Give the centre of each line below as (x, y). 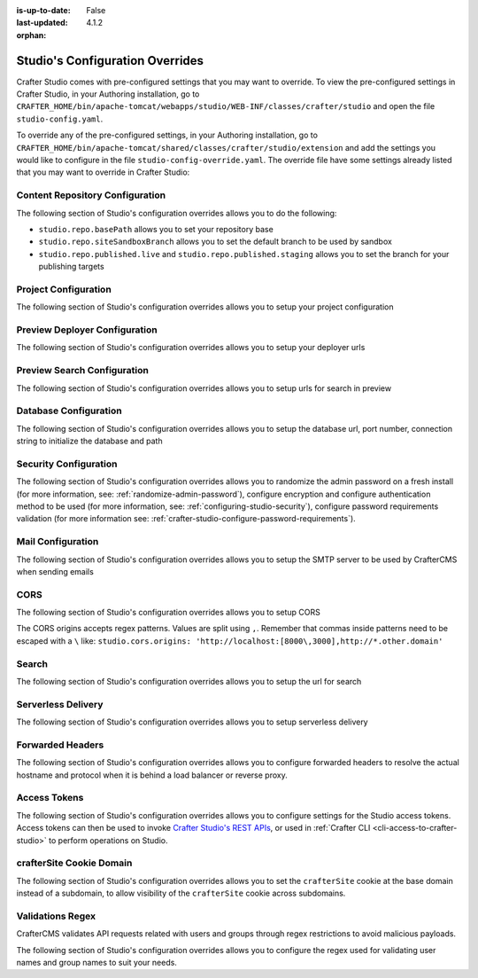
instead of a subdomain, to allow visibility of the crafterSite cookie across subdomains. (181, 893)
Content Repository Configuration (91, 195)
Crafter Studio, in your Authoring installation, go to (108, 94)
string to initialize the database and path (89, 441)
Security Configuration (67, 464)
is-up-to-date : (43, 10)
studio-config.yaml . (60, 119)
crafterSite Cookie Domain (74, 863)
